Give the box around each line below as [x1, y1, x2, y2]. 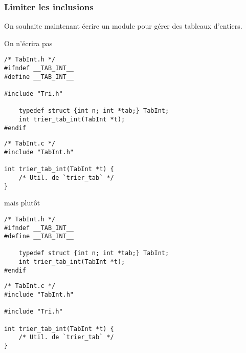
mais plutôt [4, 197, 40, 208]
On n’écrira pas [4, 37, 53, 48]
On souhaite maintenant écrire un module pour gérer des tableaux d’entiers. [4, 20, 242, 31]
